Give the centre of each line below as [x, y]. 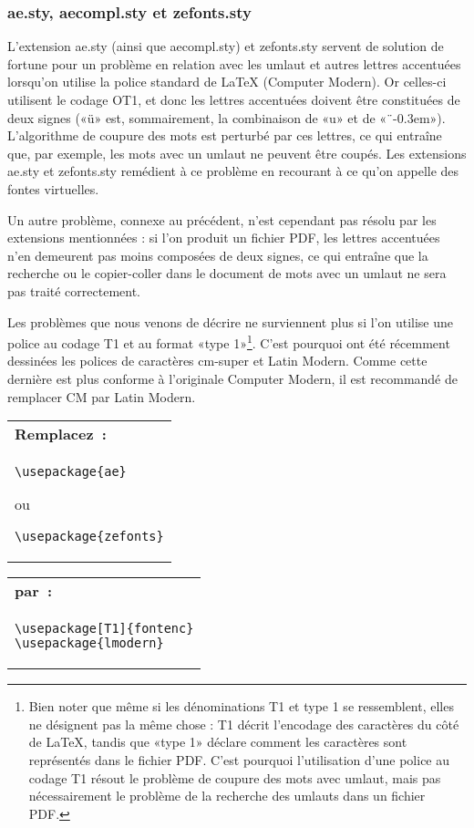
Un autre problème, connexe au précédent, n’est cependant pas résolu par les [222, 219]
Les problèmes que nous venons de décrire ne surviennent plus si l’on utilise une [231, 321]
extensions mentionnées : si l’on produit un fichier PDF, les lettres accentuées [224, 238]
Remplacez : [61, 434]
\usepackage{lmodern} [89, 643]
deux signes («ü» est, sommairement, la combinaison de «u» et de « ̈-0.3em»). [227, 117]
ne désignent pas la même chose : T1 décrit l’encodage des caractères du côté [244, 724]
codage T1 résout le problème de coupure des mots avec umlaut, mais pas [235, 777]
